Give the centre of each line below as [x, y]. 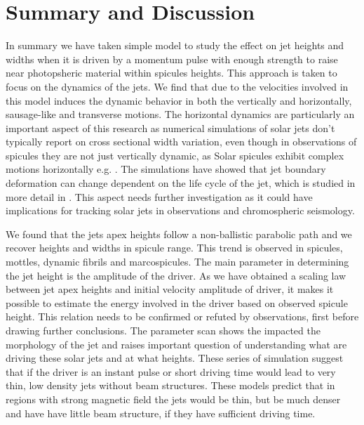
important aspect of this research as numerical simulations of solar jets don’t [170, 127]
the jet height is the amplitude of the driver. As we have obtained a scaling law [176, 275]
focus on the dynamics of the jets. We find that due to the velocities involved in [177, 86]
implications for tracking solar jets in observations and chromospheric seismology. [180, 210]
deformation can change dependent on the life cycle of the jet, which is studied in [181, 183]
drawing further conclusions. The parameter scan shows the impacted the [163, 330]
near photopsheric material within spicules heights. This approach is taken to [171, 73]
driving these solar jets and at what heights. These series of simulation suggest [175, 358]
